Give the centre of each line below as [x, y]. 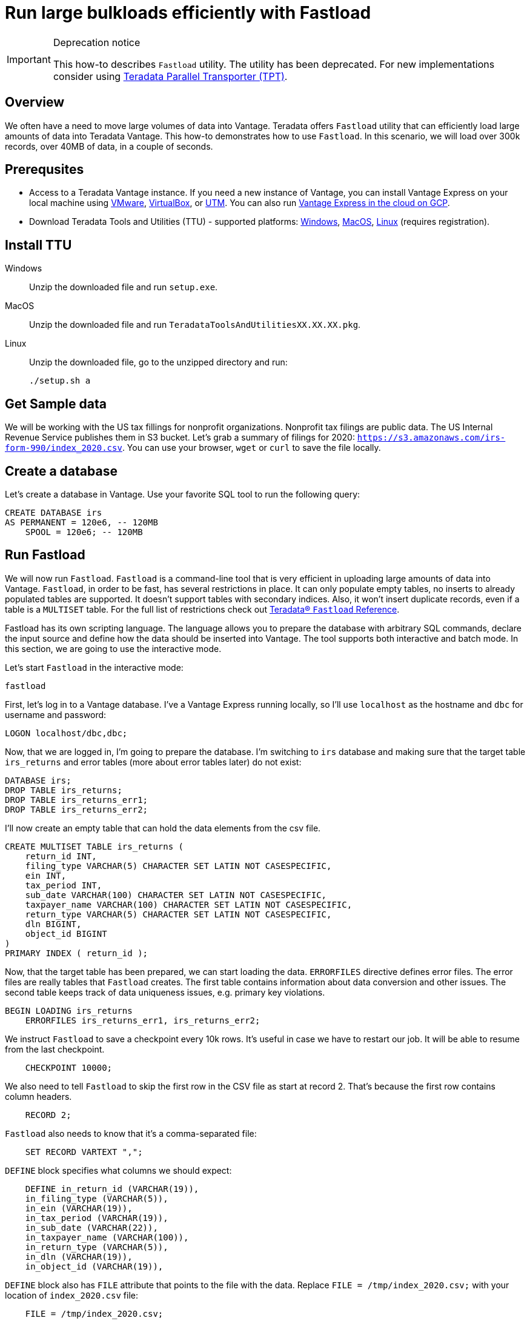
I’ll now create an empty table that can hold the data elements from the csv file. [163, 828]
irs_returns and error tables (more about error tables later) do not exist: [153, 762]
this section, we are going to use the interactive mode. [113, 648]
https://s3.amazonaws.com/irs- [431, 438]
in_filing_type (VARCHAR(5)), [97, 1198]
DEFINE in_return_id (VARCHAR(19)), [112, 1189]
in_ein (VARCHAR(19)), [79, 1208]
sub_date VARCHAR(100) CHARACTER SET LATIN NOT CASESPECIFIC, [176, 895]
